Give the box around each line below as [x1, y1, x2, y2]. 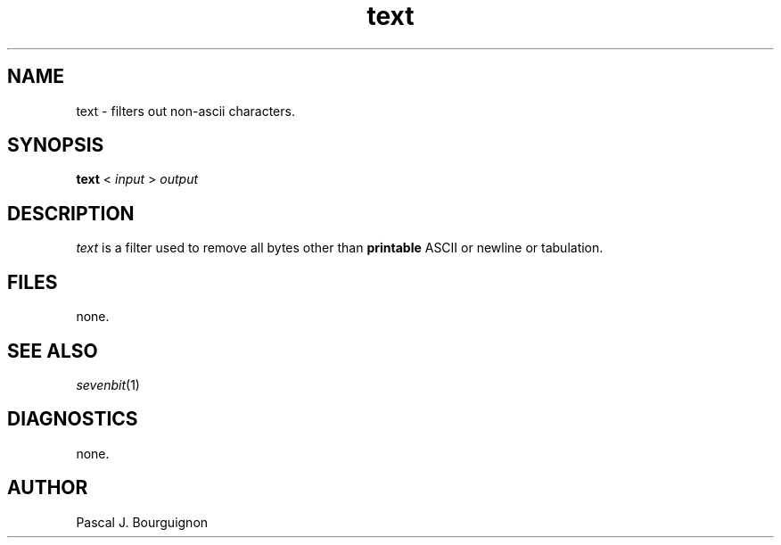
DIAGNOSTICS [7, 408, 138, 431]
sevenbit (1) [76, 376, 140, 392]
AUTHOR [7, 476, 88, 500]
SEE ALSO [7, 339, 98, 362]
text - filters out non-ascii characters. [76, 103, 295, 119]
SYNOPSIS [7, 134, 104, 157]
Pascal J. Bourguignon [76, 514, 209, 530]
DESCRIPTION [7, 202, 135, 225]
